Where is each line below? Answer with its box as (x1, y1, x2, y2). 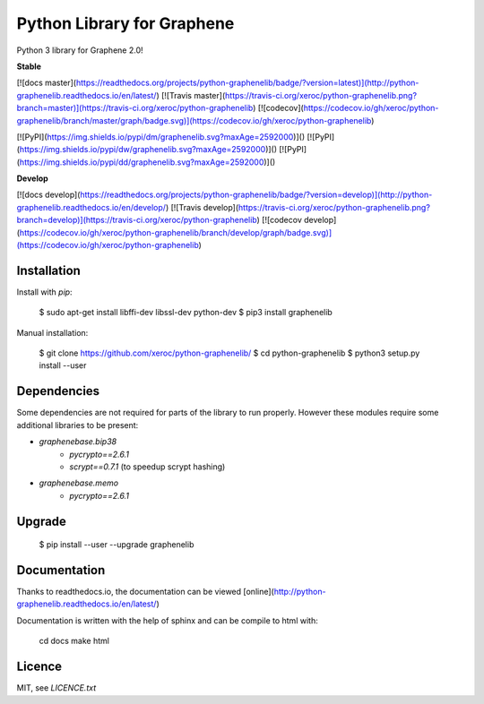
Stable (16, 61, 42, 72)
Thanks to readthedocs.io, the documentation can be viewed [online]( (16, 587, 275, 597)
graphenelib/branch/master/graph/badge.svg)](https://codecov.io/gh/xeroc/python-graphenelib (16, 115, 372, 125)
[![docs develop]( (16, 189, 81, 201)
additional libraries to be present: (16, 419, 139, 430)
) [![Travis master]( (156, 90, 226, 100)
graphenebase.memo (39, 477, 119, 488)
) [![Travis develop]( (165, 202, 239, 212)
